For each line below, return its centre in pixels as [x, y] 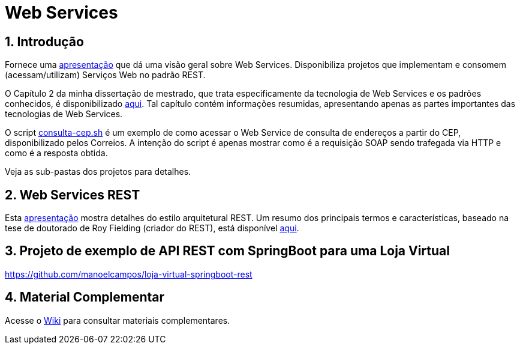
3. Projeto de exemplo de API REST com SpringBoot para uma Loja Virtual [227, 251]
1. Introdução [44, 41]
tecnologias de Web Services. [64, 114]
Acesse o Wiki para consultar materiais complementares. [118, 320]
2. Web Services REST [73, 195]
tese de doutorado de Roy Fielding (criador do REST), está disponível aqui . [152, 228]
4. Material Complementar [85, 297]
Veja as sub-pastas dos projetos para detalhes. [98, 172]
